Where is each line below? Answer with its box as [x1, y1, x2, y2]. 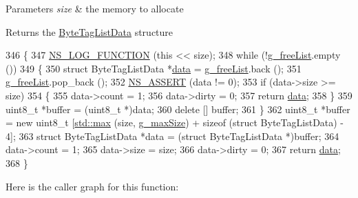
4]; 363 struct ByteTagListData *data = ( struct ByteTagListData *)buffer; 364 [6, 128, 339, 143]
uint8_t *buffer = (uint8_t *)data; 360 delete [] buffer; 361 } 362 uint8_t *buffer [6, 101, 350, 116]
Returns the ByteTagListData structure [6, 24, 173, 39]
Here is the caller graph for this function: [6, 179, 179, 193]
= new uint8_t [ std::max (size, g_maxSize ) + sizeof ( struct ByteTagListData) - [6, 115, 344, 130]
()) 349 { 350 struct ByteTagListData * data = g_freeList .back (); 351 [6, 61, 302, 75]
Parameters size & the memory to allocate [6, 1, 184, 15]
